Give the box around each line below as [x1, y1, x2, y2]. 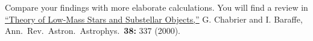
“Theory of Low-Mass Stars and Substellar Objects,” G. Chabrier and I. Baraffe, [5, 12, 303, 25]
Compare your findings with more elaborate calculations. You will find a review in [5, 1, 308, 13]
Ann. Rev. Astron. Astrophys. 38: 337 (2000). [5, 24, 181, 37]
